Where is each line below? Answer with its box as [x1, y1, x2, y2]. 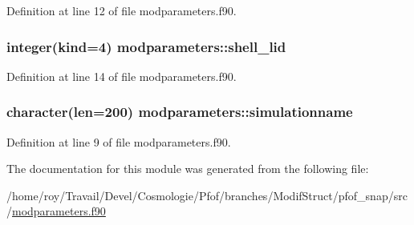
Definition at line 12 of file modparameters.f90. [6, 2, 237, 18]
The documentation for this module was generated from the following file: [6, 160, 369, 177]
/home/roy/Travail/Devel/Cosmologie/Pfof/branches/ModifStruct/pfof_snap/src [6, 187, 408, 203]
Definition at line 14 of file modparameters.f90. [6, 67, 237, 84]
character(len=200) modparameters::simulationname [6, 102, 353, 122]
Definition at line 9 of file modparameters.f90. [6, 133, 231, 150]
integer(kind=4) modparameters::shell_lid [6, 36, 286, 56]
